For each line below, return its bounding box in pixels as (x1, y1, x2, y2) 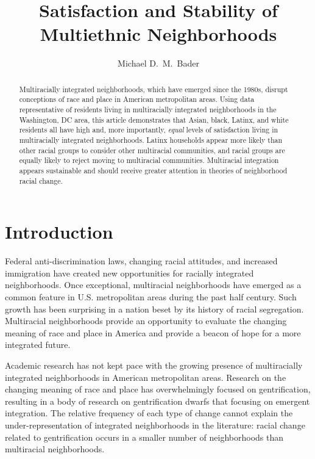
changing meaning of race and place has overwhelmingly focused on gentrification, (5, 383, 311, 396)
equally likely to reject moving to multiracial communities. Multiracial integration (19, 155, 279, 165)
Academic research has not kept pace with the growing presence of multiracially (5, 358, 303, 371)
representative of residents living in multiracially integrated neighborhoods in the (19, 104, 277, 115)
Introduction (5, 219, 113, 244)
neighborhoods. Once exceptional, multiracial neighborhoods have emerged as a (5, 278, 302, 291)
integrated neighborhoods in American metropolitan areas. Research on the (5, 370, 286, 383)
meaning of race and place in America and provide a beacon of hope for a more (5, 326, 301, 339)
